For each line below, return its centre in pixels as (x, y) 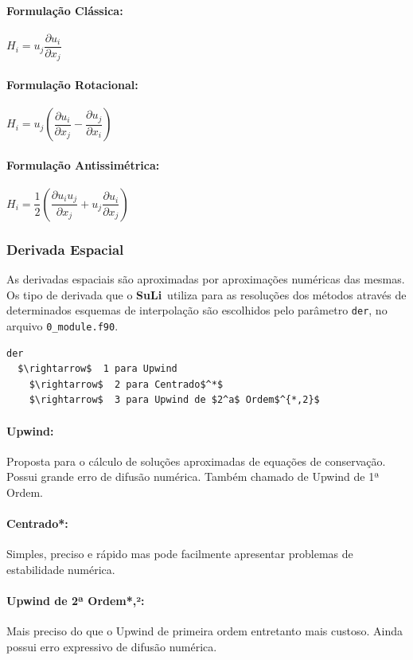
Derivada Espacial (65, 249)
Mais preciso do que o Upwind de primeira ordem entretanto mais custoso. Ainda (205, 631)
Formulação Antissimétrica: (83, 164)
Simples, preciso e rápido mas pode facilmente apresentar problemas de (180, 554)
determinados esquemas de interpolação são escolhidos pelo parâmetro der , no (197, 310)
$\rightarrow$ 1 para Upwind (97, 369)
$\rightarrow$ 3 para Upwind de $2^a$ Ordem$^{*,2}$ (174, 400)
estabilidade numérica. (61, 569)
